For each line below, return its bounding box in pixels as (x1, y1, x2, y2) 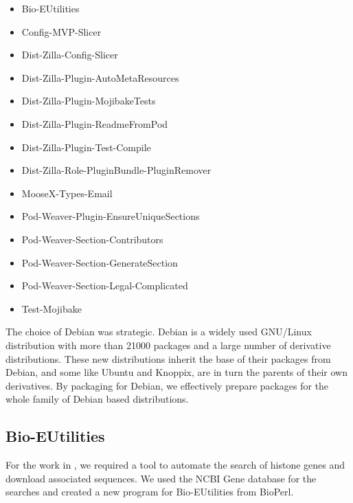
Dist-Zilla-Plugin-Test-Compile (21, 139, 151, 154)
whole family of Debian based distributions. (5, 392, 189, 406)
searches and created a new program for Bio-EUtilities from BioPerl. (5, 484, 294, 499)
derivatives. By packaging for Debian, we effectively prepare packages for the (5, 378, 329, 392)
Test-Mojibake (21, 301, 82, 315)
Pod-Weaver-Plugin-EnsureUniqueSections (21, 209, 200, 223)
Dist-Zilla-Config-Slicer (21, 47, 118, 62)
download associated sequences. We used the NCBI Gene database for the (5, 471, 317, 485)
